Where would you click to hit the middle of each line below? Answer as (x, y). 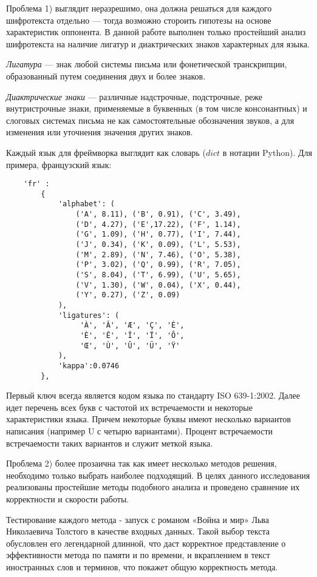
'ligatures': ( (89, 315)
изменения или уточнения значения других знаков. (100, 132)
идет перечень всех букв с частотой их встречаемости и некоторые (129, 407)
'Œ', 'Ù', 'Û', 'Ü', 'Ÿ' (130, 346)
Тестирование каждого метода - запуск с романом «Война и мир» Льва (138, 519)
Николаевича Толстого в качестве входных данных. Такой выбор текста (138, 531)
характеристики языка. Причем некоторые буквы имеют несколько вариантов (148, 419)
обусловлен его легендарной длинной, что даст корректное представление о (146, 543)
